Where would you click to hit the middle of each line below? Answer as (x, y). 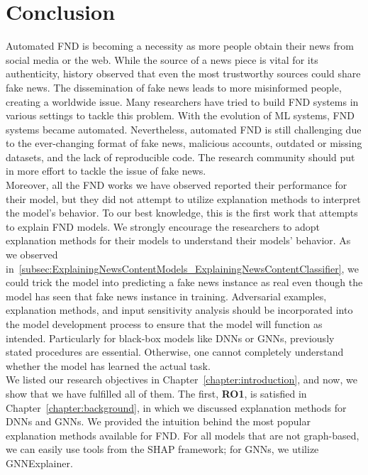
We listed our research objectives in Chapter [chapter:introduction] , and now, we (182, 380)
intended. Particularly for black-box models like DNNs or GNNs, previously (170, 338)
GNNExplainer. (39, 463)
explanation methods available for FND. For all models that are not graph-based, (183, 435)
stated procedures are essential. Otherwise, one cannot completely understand (175, 352)
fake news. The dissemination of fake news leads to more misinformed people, (174, 87)
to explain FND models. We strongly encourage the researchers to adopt (163, 226)
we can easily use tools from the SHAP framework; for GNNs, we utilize (162, 449)
